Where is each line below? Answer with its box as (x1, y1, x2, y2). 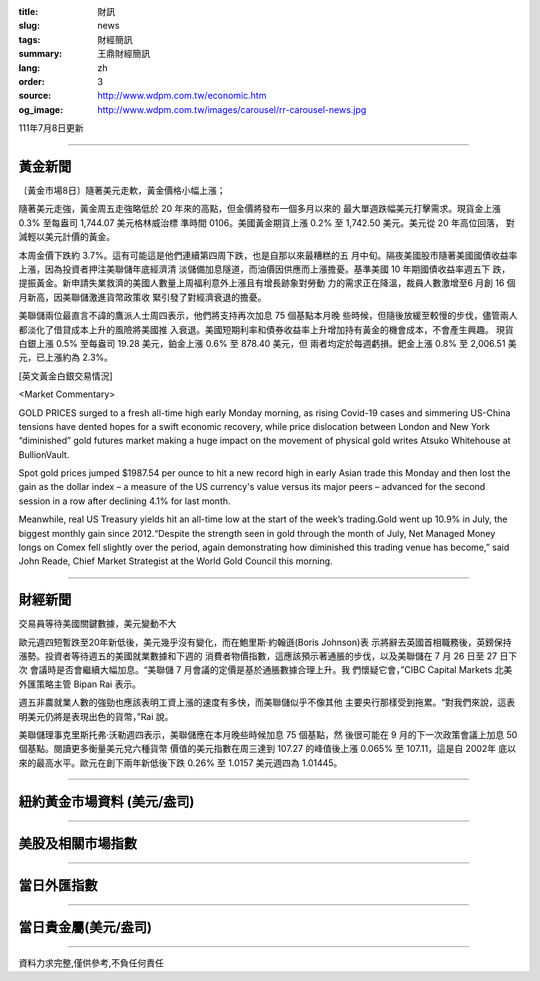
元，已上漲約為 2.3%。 (18, 351, 114, 364)
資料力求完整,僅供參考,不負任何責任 (18, 957, 165, 969)
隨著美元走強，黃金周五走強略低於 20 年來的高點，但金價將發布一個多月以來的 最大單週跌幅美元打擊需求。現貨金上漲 (18, 203, 502, 215)
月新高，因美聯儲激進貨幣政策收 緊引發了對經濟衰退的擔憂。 (18, 291, 267, 303)
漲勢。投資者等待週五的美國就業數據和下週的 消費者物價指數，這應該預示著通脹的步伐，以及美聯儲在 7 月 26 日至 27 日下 (18, 650, 518, 662)
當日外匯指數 (18, 876, 98, 894)
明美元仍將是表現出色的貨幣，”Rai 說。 (18, 710, 174, 722)
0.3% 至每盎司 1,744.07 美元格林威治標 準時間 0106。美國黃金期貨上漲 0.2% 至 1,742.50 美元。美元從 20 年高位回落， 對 (18, 216, 515, 229)
